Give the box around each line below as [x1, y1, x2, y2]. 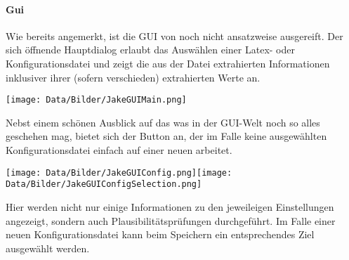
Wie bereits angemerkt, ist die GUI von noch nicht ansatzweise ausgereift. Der [6, 28, 343, 43]
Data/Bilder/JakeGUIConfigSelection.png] [6, 179, 202, 190]
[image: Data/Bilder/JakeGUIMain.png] [6, 95, 187, 105]
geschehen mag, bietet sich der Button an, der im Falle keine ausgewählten [6, 129, 327, 143]
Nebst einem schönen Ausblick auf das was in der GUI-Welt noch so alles [6, 115, 320, 129]
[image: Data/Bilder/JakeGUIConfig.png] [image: [6, 167, 232, 178]
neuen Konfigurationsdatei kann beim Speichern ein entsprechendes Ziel [6, 227, 315, 242]
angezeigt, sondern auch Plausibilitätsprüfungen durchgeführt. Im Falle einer [6, 213, 336, 228]
